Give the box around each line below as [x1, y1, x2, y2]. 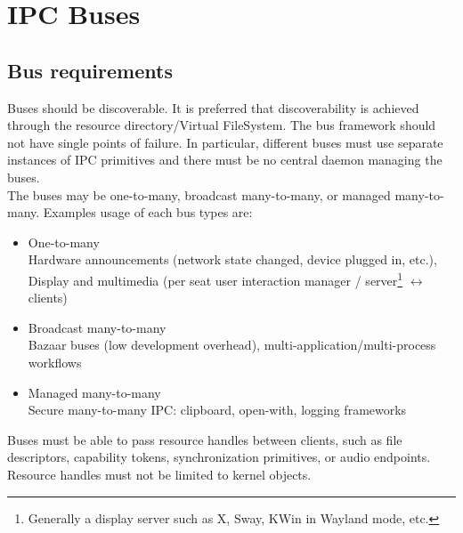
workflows [28, 352, 82, 371]
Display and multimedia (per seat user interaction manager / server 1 [28, 268, 403, 289]
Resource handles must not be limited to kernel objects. [7, 464, 312, 483]
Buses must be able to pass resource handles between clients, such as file [7, 430, 402, 448]
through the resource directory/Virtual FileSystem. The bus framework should [7, 116, 436, 134]
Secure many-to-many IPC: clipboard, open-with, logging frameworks [28, 400, 407, 419]
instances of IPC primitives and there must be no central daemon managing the [7, 150, 443, 169]
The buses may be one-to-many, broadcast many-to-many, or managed [7, 185, 391, 204]
